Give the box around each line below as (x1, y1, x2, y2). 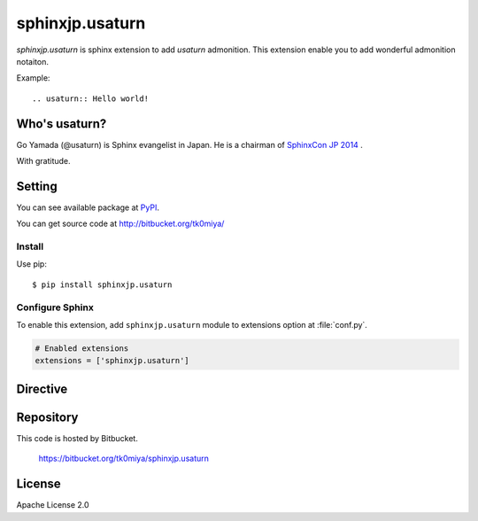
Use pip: (16, 259, 48, 269)
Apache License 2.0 (16, 500, 89, 510)
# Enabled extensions (35, 343, 129, 354)
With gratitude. (16, 156, 71, 167)
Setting (16, 178, 58, 194)
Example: (16, 73, 50, 83)
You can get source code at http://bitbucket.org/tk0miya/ (16, 218, 225, 229)
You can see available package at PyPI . (16, 202, 159, 213)
